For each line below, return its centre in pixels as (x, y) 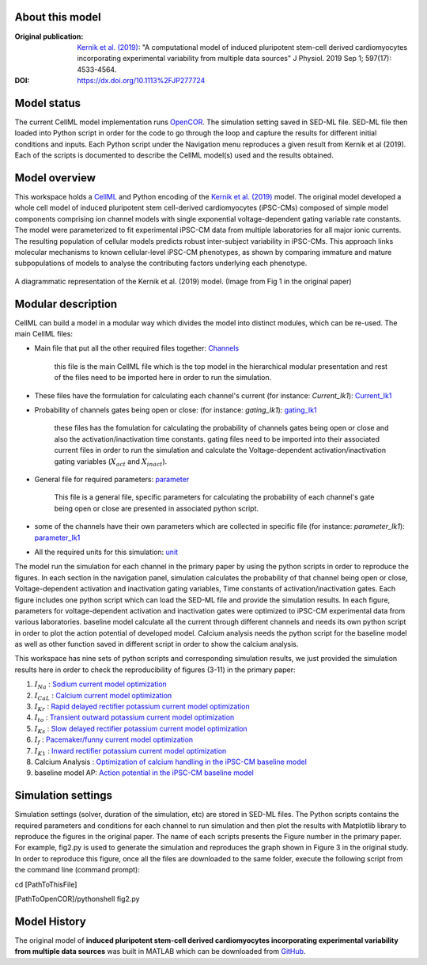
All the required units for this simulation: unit (106, 552)
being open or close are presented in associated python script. (157, 508)
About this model (58, 17)
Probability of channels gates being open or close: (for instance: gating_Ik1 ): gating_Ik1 (176, 410)
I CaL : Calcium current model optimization (103, 696)
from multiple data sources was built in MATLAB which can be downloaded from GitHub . (160, 952)
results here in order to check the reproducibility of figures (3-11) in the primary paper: (155, 670)
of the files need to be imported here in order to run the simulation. (163, 378)
